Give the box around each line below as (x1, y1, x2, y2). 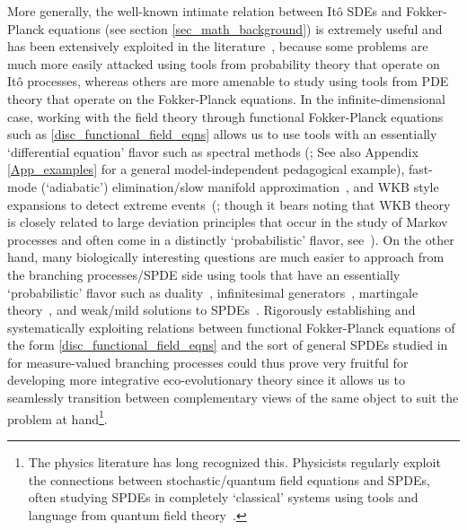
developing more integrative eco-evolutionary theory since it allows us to (7, 370, 405, 389)
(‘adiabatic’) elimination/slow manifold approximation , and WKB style (40, 177, 439, 195)
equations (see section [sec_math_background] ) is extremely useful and (48, 19, 443, 38)
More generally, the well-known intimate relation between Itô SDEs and (7, 2, 402, 20)
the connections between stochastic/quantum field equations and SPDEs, (28, 470, 430, 489)
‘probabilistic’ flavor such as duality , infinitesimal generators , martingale (7, 282, 419, 301)
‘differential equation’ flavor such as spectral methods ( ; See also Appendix (7, 142, 419, 161)
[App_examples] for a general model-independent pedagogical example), (7, 160, 405, 178)
